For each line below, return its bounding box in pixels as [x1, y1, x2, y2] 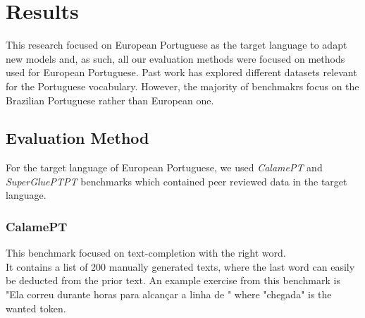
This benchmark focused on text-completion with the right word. [6, 245, 286, 260]
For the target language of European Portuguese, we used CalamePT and [6, 160, 323, 175]
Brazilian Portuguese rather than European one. [6, 92, 214, 107]
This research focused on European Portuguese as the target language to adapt [6, 37, 347, 52]
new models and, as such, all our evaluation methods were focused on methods [6, 51, 345, 66]
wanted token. [6, 300, 66, 315]
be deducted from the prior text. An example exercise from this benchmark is [6, 273, 340, 288]
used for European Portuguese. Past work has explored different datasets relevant [6, 65, 357, 80]
